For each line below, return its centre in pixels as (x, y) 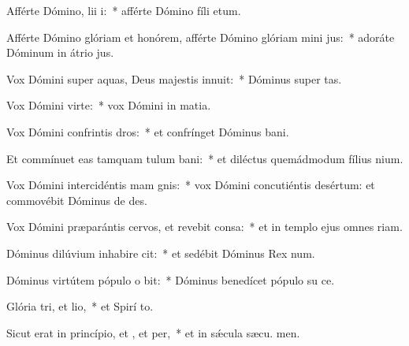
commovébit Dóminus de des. (77, 200)
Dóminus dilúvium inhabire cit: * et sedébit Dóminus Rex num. (161, 253)
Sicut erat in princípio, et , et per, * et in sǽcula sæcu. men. (153, 332)
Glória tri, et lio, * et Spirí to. (80, 306)
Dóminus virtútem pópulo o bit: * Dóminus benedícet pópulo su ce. (171, 279)
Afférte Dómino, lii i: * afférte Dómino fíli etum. (124, 10)
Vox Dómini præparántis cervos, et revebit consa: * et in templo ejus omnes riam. (204, 227)
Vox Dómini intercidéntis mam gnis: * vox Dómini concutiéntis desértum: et (191, 185)
